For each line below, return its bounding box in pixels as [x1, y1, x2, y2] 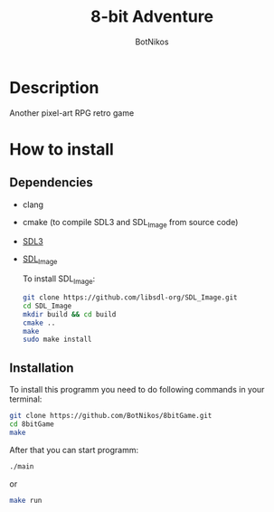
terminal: [9, 393, 43, 404]
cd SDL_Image [22, 301, 72, 310]
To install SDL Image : [22, 273, 96, 287]
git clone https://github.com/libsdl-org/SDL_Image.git [22, 293, 238, 302]
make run [9, 496, 43, 505]
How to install [9, 138, 115, 159]
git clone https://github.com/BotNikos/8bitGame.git [9, 412, 213, 421]
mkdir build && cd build [22, 309, 117, 318]
